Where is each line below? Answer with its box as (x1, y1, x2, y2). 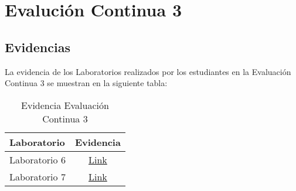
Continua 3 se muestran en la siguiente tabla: (5, 77, 168, 89)
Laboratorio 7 (9, 169, 66, 183)
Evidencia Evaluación (21, 98, 109, 112)
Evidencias (5, 37, 70, 56)
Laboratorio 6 (9, 152, 66, 166)
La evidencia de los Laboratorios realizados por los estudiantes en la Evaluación (5, 65, 291, 77)
